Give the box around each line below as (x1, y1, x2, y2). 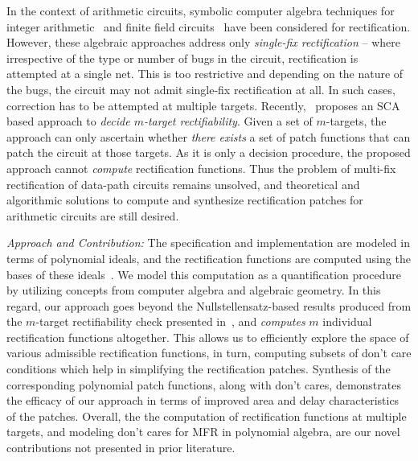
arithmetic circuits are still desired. (6, 207, 179, 224)
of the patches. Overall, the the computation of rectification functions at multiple (6, 407, 407, 424)
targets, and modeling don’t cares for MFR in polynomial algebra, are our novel (6, 423, 400, 440)
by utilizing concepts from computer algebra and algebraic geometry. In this (6, 282, 381, 298)
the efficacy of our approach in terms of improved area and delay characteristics (6, 392, 400, 409)
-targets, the (326, 113, 387, 130)
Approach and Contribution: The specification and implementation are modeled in (6, 234, 410, 251)
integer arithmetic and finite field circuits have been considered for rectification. (6, 18, 411, 35)
